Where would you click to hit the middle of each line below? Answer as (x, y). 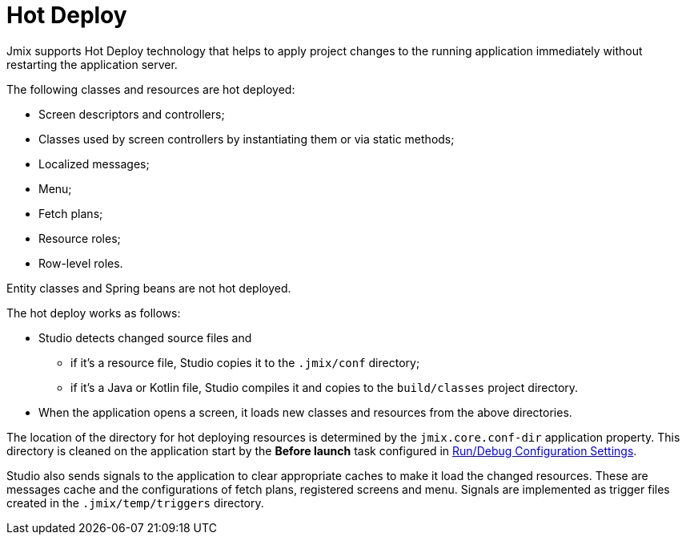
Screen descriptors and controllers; (132, 114)
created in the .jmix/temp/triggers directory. (135, 503)
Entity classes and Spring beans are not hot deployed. (149, 288)
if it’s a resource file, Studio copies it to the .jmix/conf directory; (245, 362)
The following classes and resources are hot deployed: (151, 89)
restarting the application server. (92, 64)
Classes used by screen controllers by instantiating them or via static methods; (247, 139)
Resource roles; (80, 238)
